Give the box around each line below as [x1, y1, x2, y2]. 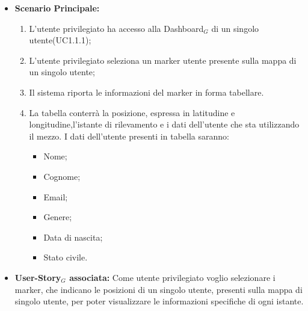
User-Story [14, 271, 61, 283]
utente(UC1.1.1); [29, 34, 91, 46]
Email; [43, 190, 68, 203]
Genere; [43, 211, 72, 223]
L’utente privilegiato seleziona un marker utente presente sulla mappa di [29, 54, 297, 66]
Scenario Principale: [14, 2, 100, 14]
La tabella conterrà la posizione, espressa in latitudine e [29, 106, 235, 119]
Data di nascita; [43, 230, 103, 243]
